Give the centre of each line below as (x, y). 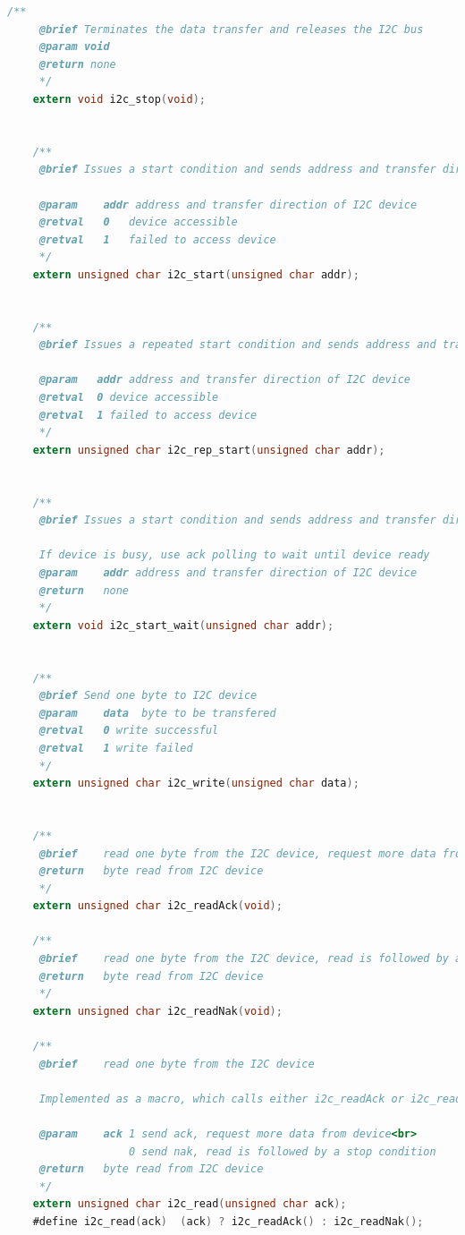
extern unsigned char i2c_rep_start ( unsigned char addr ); (209, 450)
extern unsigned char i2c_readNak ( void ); (157, 1011)
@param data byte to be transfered (157, 713)
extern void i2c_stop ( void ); (119, 99)
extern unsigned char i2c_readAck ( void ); (157, 906)
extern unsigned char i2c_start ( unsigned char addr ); (196, 274)
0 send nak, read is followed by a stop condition (283, 1151)
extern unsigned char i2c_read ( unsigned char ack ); (190, 1204)
